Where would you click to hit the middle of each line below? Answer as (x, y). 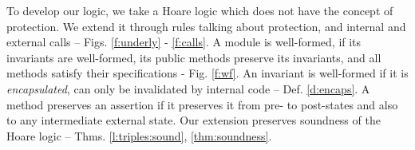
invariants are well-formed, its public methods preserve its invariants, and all (194, 57)
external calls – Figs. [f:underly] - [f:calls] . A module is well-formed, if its (184, 42)
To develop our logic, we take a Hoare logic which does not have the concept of (200, 10)
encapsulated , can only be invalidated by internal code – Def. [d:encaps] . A (188, 88)
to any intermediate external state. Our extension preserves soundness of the (194, 120)
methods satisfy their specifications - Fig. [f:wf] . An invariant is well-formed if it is (207, 73)
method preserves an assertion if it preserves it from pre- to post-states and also (202, 104)
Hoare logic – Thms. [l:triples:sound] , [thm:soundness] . (139, 135)
